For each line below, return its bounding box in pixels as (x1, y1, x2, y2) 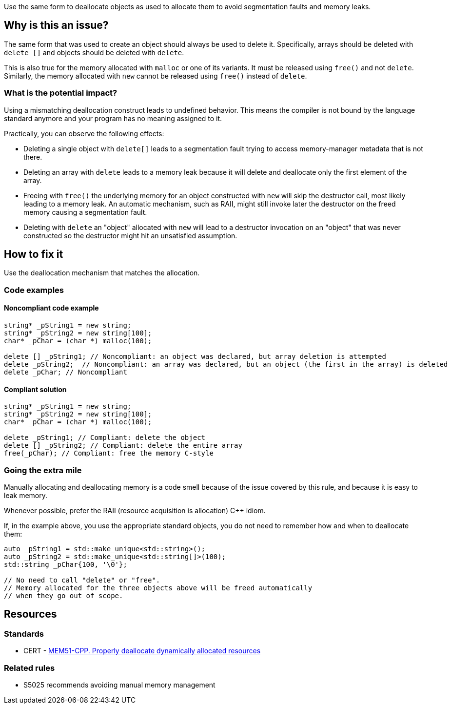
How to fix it (4, 248, 63, 261)
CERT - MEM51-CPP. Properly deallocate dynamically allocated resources (23, 646, 261, 655)
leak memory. (4, 491, 48, 500)
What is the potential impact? (4, 88, 118, 98)
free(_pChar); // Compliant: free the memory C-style (4, 449, 214, 458)
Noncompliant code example (4, 304, 99, 312)
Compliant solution (4, 385, 67, 394)
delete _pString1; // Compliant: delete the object (4, 434, 206, 442)
